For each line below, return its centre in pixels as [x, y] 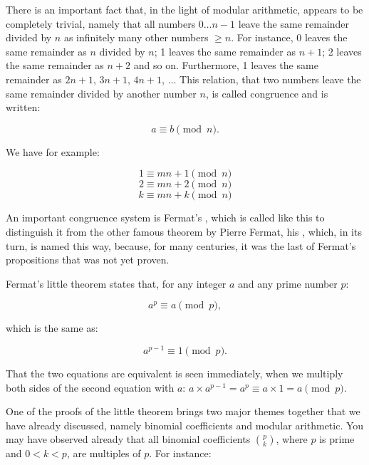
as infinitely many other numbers [136, 37]
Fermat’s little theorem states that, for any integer [116, 283]
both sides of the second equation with [90, 387]
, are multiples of [104, 453]
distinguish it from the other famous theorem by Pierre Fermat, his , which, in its [184, 231]
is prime [337, 439]
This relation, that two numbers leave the [270, 79]
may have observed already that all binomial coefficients [128, 439]
